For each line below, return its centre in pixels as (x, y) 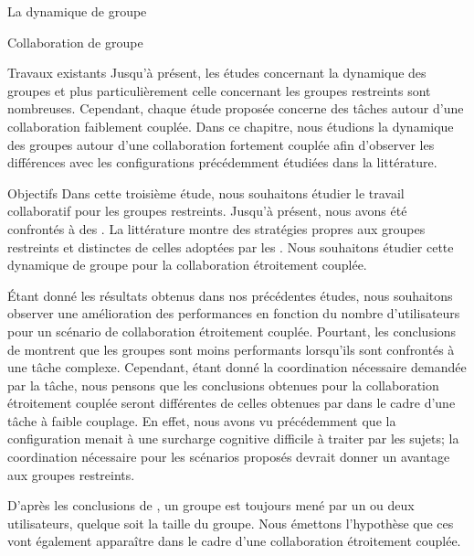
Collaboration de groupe (75, 42)
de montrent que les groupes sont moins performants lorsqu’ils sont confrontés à (231, 349)
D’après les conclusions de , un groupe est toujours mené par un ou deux (211, 505)
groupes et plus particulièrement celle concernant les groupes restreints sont (219, 90)
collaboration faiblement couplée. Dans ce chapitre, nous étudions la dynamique (231, 126)
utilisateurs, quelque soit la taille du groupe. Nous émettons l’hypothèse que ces (231, 523)
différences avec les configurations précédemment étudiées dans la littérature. (222, 162)
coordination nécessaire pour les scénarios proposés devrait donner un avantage (229, 457)
